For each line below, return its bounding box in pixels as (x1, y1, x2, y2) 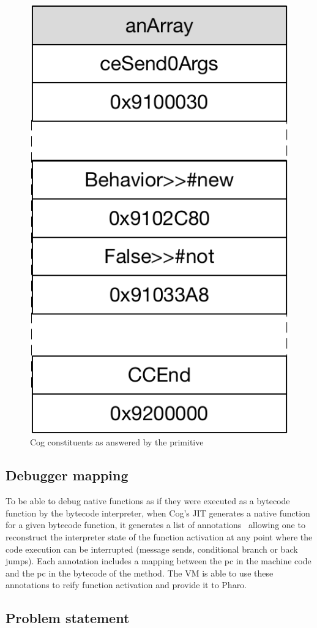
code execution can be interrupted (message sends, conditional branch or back (6, 542, 298, 555)
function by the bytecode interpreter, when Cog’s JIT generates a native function (6, 506, 310, 519)
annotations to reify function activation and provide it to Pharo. (6, 578, 247, 591)
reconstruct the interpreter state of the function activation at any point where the (6, 531, 313, 543)
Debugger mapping (6, 466, 129, 485)
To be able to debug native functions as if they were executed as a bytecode (6, 494, 290, 507)
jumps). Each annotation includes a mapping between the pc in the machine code (6, 554, 311, 567)
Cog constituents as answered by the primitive (30, 436, 204, 448)
